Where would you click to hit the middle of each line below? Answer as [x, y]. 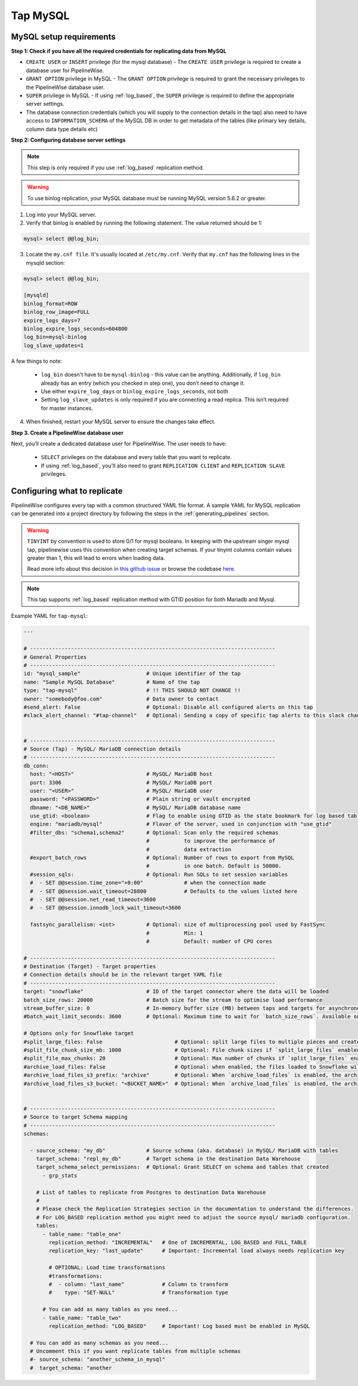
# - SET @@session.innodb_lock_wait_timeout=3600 [106, 908]
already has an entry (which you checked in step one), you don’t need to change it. [143, 383]
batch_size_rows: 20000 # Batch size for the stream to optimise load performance [173, 1000]
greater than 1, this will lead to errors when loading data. [96, 558]
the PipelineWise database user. [65, 87]
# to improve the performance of [211, 841]
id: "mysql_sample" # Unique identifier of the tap [132, 674]
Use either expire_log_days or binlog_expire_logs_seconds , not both [135, 391]
